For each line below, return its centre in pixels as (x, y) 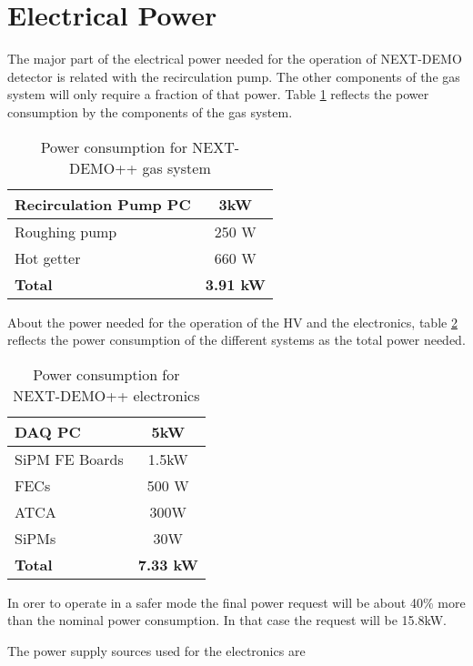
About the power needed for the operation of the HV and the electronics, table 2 (232, 322)
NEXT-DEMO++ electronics (106, 395)
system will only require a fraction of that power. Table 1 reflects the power (218, 94)
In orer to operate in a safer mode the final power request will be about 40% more (236, 602)
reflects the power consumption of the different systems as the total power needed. (236, 340)
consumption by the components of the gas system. (150, 111)
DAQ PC (48, 431)
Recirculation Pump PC (103, 204)
